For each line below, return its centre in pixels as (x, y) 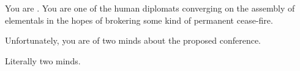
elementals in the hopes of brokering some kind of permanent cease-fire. (139, 20)
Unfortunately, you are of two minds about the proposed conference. (133, 40)
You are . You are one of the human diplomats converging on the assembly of (150, 8)
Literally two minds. (43, 60)
